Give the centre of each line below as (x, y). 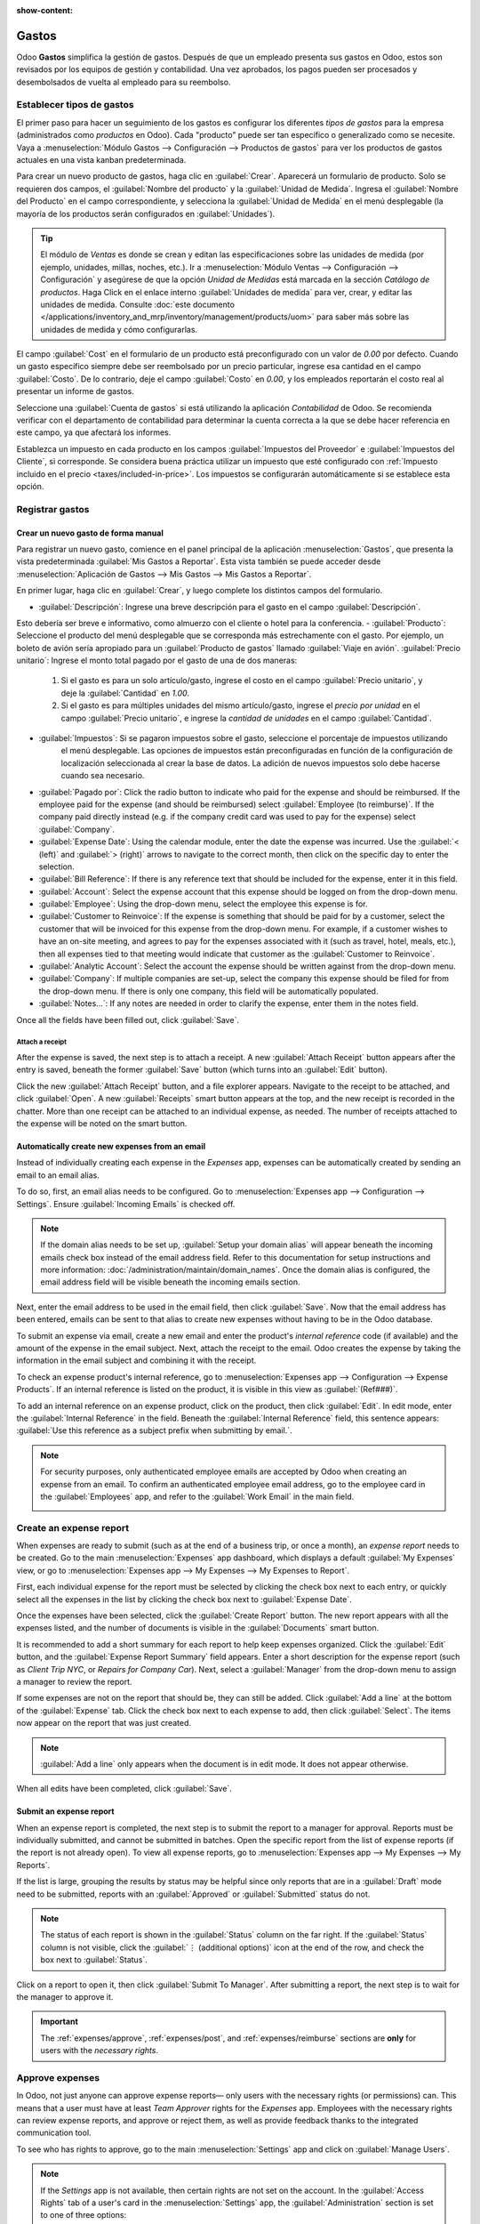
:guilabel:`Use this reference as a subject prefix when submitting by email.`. (154, 1430)
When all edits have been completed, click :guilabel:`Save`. (124, 1789)
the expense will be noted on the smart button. (102, 1123)
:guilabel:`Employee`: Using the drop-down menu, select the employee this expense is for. (203, 904)
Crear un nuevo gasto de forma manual (90, 533)
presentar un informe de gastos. (76, 391)
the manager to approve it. (65, 1997)
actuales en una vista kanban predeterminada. (101, 160)
